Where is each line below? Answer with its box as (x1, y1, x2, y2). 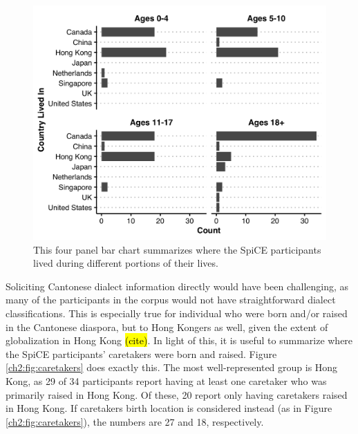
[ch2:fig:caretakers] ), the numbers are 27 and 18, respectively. (6, 414, 264, 428)
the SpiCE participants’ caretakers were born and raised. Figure (6, 346, 277, 361)
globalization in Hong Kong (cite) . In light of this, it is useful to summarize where (6, 333, 353, 348)
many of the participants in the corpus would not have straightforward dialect (6, 292, 336, 307)
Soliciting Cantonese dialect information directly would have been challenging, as (6, 279, 349, 293)
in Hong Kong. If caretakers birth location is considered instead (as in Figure (6, 401, 332, 415)
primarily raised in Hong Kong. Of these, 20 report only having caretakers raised (6, 387, 348, 402)
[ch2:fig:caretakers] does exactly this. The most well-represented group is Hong (6, 360, 338, 375)
